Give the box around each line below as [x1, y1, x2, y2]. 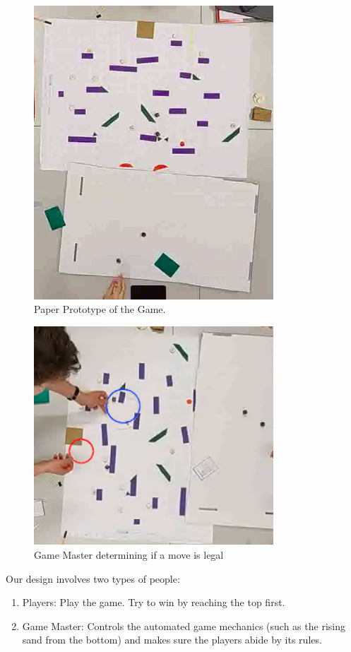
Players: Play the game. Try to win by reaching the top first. [22, 595, 285, 610]
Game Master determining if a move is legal [34, 547, 224, 562]
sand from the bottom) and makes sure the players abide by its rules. [22, 632, 322, 647]
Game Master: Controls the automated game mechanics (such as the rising [22, 618, 345, 633]
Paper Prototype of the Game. [34, 302, 166, 316]
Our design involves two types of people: [6, 571, 180, 586]
